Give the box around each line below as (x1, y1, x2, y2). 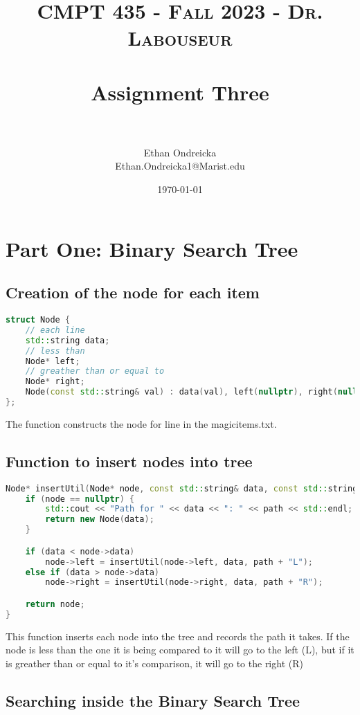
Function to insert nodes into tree (6, 450, 253, 471)
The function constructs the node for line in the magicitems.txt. (6, 416, 277, 431)
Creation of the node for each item (6, 282, 260, 303)
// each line (25, 325, 85, 335)
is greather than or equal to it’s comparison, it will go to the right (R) (6, 655, 303, 670)
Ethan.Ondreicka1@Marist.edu (115, 159, 245, 173)
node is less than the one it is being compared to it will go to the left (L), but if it (6, 642, 354, 657)
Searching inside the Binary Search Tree (6, 689, 300, 711)
